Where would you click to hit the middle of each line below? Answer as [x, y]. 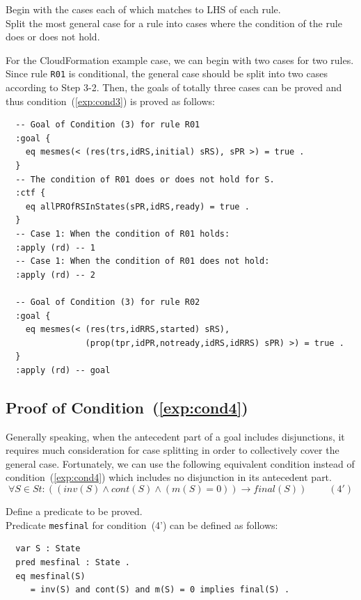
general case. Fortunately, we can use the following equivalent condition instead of [180, 463]
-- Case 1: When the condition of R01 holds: [123, 234]
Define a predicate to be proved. [74, 511]
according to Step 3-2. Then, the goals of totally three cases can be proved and [174, 87]
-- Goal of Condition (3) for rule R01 [108, 125]
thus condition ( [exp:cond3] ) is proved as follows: [110, 101]
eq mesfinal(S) [50, 576]
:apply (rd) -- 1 [55, 247]
